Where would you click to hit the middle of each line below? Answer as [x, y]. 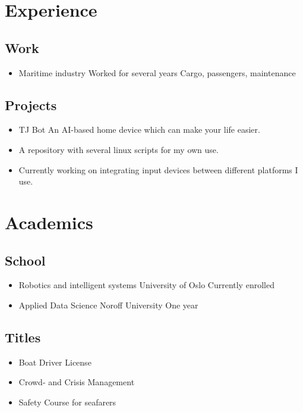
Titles [23, 337]
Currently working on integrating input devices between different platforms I [158, 169]
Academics [49, 222]
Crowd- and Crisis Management [77, 382]
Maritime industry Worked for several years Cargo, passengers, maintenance [157, 72]
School [25, 260]
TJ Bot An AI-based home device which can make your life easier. [139, 129]
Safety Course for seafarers [67, 402]
